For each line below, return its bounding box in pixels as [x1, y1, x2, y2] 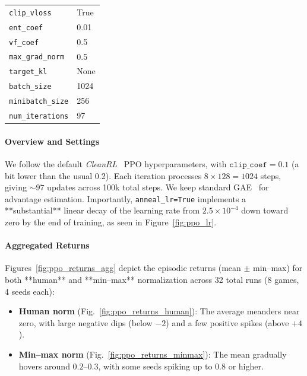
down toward [241, 204, 289, 216]
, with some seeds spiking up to [98, 359, 213, 372]
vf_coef [9, 38, 39, 47]
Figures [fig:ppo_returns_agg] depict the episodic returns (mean [5, 262, 241, 274]
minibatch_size [9, 97, 69, 106]
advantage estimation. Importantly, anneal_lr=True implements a [5, 192, 246, 205]
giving [5, 181, 27, 193]
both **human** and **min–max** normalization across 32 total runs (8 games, [5, 273, 299, 286]
